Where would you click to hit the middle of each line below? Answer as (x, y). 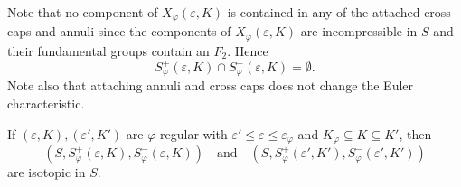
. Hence (248, 50)
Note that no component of (83, 12)
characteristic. (46, 103)
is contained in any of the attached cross (339, 12)
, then (415, 133)
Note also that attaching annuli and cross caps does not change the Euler (211, 85)
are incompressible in (359, 31)
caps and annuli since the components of (119, 31)
